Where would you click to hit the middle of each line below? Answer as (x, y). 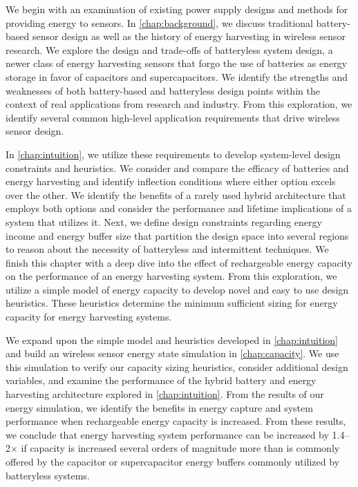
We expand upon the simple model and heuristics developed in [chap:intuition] (172, 340)
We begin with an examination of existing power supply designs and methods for (177, 9)
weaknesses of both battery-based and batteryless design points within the (163, 90)
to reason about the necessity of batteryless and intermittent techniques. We (167, 249)
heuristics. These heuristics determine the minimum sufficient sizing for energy (172, 303)
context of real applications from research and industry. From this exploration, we (179, 104)
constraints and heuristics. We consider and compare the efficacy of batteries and (177, 168)
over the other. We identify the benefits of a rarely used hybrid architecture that (176, 194)
